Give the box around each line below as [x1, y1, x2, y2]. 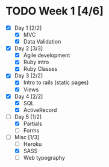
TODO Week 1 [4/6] [5, 4, 104, 18]
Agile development [23, 51, 70, 59]
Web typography [23, 154, 66, 162]
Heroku [23, 140, 42, 148]
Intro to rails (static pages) [23, 79, 89, 86]
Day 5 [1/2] [14, 113, 42, 120]
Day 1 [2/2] [14, 24, 42, 31]
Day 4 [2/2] [14, 93, 43, 100]
